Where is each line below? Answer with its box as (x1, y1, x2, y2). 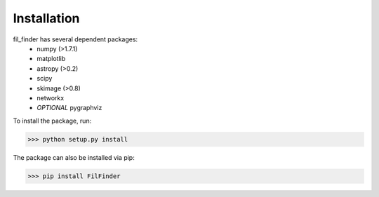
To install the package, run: (13, 116, 92, 125)
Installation (13, 11, 80, 26)
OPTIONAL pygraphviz (36, 104, 102, 112)
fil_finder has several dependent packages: (13, 35, 138, 43)
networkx (36, 93, 65, 102)
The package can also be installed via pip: (13, 153, 135, 161)
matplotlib (36, 55, 66, 63)
